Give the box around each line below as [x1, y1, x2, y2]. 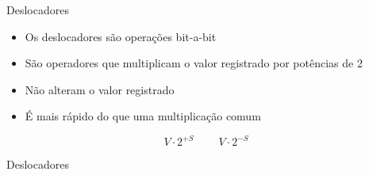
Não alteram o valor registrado [25, 81, 175, 97]
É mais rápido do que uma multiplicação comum [25, 108, 261, 124]
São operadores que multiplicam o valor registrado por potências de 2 [25, 55, 363, 71]
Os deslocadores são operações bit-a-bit [25, 28, 217, 44]
